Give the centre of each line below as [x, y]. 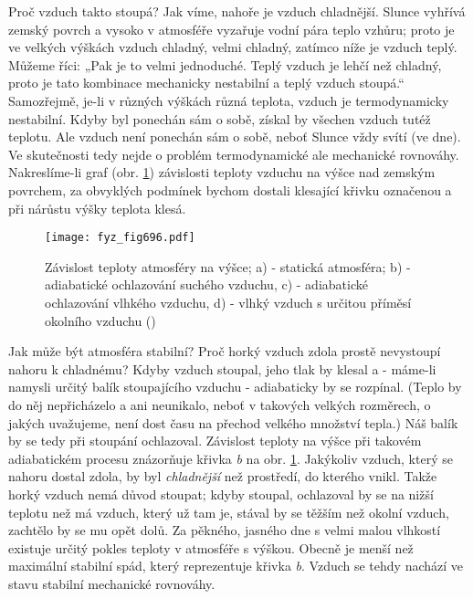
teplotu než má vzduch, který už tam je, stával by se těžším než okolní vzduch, [229, 512]
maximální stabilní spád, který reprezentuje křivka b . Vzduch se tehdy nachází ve [236, 566]
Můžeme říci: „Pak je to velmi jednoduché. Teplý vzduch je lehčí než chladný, [225, 64]
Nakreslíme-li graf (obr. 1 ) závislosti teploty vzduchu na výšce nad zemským [222, 172]
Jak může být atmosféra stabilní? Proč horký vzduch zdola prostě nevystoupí [225, 351]
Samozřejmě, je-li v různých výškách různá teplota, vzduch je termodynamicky [229, 100]
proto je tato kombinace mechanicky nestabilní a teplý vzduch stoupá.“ [206, 83]
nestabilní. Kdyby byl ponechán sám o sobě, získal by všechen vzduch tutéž [220, 118]
